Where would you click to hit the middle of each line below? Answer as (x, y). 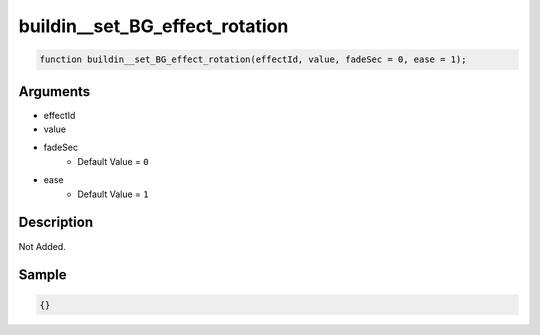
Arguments (54, 91)
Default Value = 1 (113, 194)
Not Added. (42, 246)
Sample (42, 275)
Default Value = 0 (113, 161)
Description (56, 222)
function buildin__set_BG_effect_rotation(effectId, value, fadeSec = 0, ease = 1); (253, 59)
